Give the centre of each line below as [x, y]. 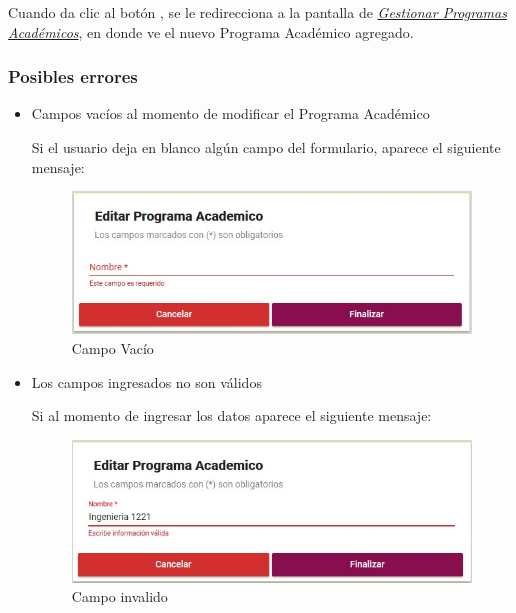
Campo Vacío [112, 348]
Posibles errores [73, 76]
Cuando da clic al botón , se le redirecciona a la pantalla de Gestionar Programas [257, 12]
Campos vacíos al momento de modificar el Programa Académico [230, 113]
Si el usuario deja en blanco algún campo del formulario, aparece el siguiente [266, 147]
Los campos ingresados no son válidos [146, 381]
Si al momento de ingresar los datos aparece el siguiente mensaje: [231, 415]
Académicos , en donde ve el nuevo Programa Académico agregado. [211, 31]
